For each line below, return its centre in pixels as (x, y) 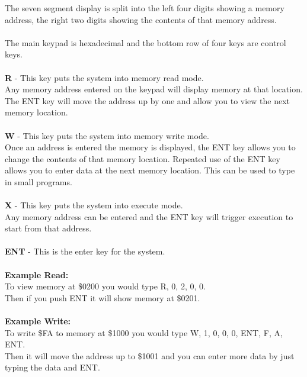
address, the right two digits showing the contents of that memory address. (141, 19)
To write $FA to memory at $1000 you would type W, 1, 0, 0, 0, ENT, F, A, (144, 332)
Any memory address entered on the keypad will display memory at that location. (154, 89)
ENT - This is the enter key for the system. (85, 251)
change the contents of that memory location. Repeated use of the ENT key (143, 158)
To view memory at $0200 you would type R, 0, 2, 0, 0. (105, 286)
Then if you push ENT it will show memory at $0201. (103, 297)
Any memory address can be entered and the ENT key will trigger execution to (149, 216)
